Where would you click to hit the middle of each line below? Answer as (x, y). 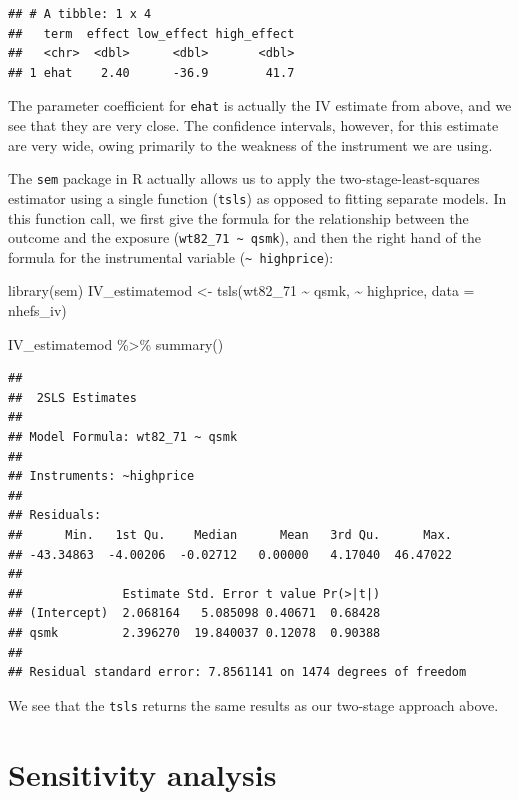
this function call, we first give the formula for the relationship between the (238, 217)
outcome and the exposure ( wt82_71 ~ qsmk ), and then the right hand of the (244, 237)
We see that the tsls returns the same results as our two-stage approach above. (253, 704)
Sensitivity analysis (142, 773)
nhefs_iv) (37, 310)
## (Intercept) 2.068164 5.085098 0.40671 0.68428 (194, 613)
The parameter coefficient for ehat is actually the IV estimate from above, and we (260, 105)
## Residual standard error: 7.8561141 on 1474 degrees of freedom (237, 672)
